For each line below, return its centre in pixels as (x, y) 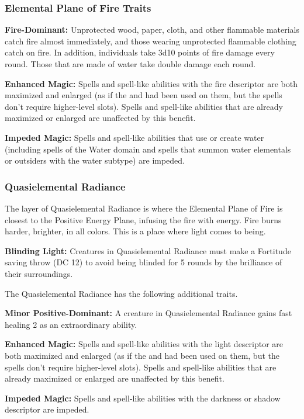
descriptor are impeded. (47, 409)
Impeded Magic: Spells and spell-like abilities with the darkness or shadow (143, 398)
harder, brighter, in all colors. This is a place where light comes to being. (135, 231)
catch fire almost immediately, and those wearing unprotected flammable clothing (151, 41)
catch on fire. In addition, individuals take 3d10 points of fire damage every (140, 52)
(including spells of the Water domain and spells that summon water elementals (148, 149)
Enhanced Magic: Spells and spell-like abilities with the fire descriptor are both (151, 83)
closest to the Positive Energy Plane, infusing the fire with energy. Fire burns (143, 219)
